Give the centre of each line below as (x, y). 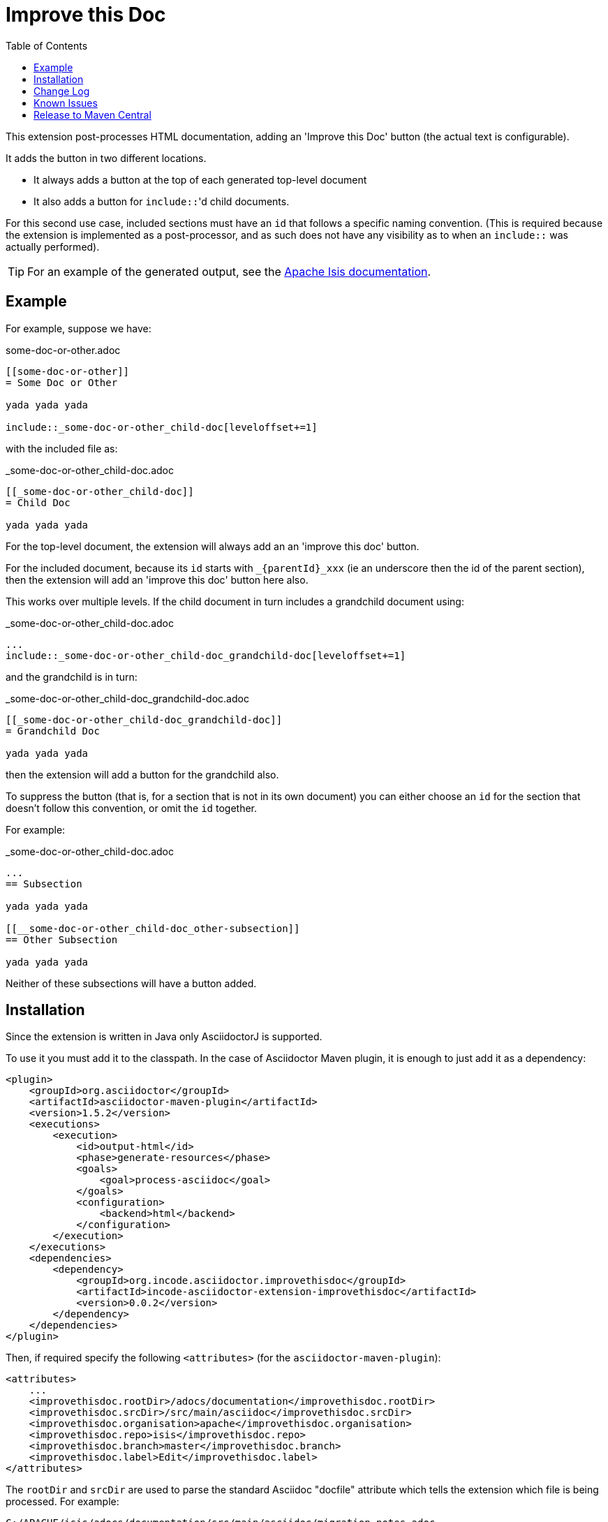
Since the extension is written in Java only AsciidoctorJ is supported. (164, 1037)
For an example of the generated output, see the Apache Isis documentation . (229, 271)
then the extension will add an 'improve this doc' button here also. (157, 579)
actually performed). (53, 246)
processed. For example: (62, 1502)
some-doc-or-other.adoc (63, 350)
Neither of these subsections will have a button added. (131, 983)
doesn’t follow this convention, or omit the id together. (132, 808)
